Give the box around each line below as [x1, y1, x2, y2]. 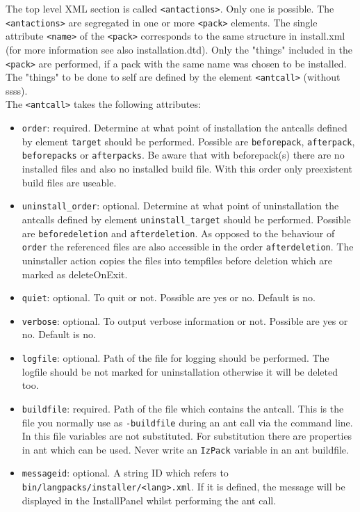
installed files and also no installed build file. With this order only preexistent [22, 161, 352, 176]
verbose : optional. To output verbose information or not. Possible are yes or [22, 313, 348, 328]
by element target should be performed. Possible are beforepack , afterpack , [22, 134, 355, 148]
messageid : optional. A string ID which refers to [22, 465, 229, 480]
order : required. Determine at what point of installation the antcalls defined [22, 120, 347, 135]
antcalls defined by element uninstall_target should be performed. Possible [22, 211, 351, 226]
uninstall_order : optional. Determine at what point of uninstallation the [22, 198, 339, 213]
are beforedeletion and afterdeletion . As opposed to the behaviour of [22, 225, 335, 240]
